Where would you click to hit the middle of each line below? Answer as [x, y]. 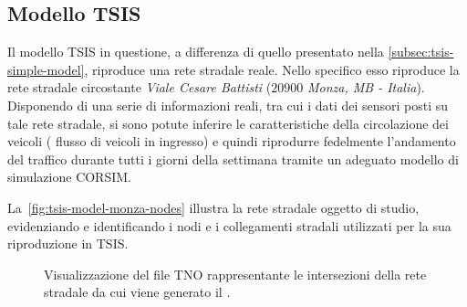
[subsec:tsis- [421, 52]
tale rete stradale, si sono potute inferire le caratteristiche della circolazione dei [228, 123]
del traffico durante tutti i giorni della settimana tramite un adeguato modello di [233, 159]
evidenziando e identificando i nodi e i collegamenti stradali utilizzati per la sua [229, 225]
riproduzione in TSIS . [68, 243]
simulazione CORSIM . [70, 177]
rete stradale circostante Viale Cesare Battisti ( [140, 87]
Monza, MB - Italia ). [366, 87]
